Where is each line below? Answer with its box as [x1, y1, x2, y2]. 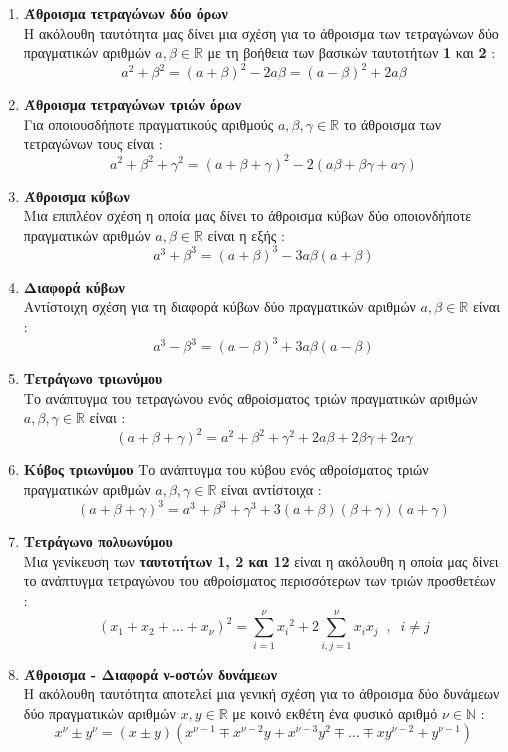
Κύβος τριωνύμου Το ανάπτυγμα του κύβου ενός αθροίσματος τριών [23, 459, 429, 480]
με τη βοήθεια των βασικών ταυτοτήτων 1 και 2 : [207, 42, 496, 63]
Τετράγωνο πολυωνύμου [23, 531, 173, 552]
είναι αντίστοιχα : [221, 479, 322, 499]
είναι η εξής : [207, 224, 285, 245]
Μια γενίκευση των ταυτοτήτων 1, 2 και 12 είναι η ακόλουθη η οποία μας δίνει [23, 550, 499, 571]
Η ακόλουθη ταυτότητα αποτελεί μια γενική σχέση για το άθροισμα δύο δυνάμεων [23, 683, 500, 704]
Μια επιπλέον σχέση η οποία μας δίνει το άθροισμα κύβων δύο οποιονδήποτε [23, 205, 472, 226]
